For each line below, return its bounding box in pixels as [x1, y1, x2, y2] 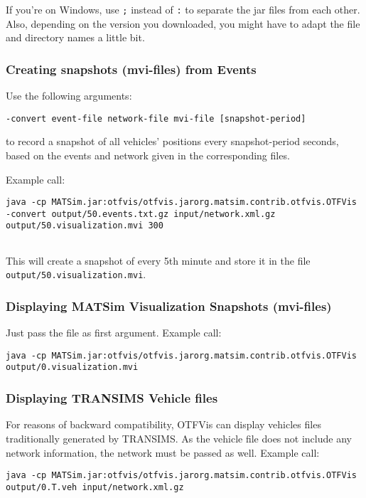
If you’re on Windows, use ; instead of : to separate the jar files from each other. [6, 2, 360, 16]
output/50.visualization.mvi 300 [6, 221, 163, 231]
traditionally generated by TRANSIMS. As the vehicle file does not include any [6, 430, 352, 445]
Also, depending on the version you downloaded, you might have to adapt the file [6, 16, 360, 31]
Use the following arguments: [6, 88, 132, 103]
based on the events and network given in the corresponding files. [6, 147, 290, 162]
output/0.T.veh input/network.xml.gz [6, 482, 184, 492]
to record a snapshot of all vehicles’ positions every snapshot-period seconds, [6, 134, 339, 149]
